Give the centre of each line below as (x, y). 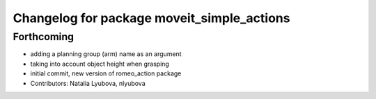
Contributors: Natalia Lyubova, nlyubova (88, 83)
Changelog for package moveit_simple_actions (151, 18)
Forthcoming (44, 37)
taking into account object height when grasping (100, 64)
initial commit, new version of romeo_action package (106, 73)
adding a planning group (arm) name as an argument (106, 54)
